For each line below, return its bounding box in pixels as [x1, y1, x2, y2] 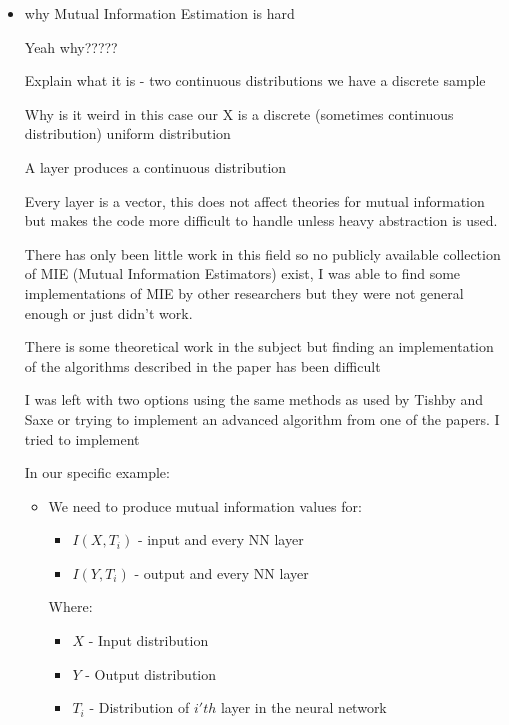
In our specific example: [24, 462, 170, 483]
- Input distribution [88, 630, 209, 651]
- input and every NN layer [137, 529, 304, 550]
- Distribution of [89, 697, 190, 718]
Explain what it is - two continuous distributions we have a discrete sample [24, 70, 486, 91]
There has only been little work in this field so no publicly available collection [24, 243, 501, 264]
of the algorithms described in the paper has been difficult [24, 355, 381, 376]
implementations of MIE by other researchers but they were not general [24, 282, 464, 303]
